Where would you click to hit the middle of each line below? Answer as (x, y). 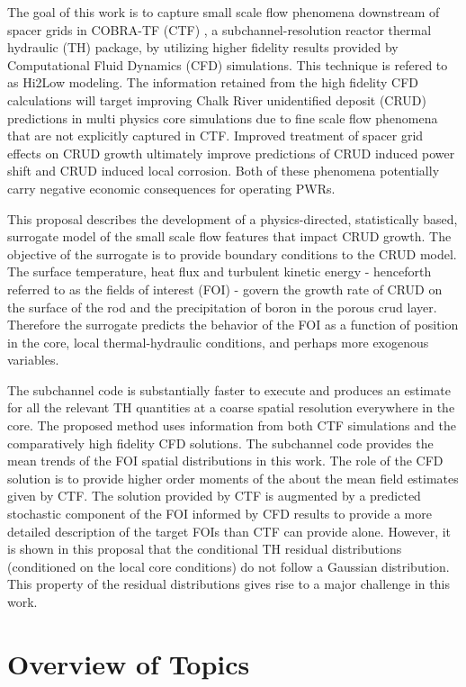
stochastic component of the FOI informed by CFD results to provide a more (220, 514)
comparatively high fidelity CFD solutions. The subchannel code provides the (220, 443)
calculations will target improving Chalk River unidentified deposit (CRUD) (217, 99)
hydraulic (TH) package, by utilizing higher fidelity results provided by (203, 47)
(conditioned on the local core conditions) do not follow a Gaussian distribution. (229, 566)
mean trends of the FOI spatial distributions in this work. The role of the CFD (225, 461)
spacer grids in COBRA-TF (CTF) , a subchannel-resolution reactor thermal (220, 29)
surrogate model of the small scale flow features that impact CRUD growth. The (229, 236)
